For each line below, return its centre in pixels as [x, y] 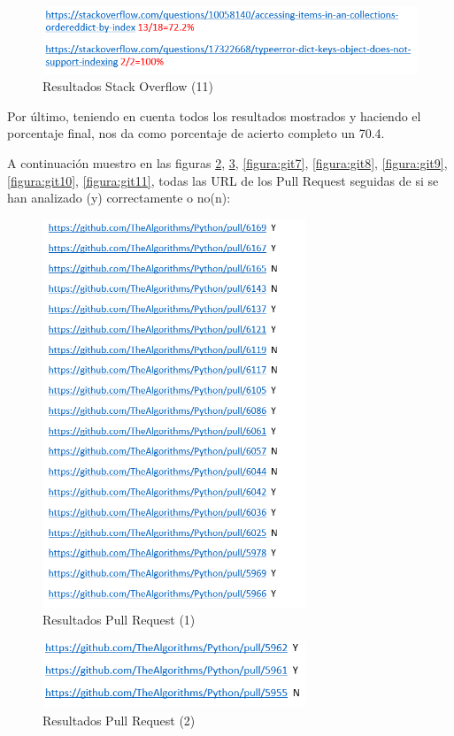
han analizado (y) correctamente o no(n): [119, 198]
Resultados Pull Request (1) [119, 620]
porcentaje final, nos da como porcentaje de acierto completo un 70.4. [196, 133]
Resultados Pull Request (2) [119, 721]
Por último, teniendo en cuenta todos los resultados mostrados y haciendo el [214, 115]
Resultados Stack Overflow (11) [128, 86]
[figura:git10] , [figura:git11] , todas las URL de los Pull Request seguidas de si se [223, 180]
